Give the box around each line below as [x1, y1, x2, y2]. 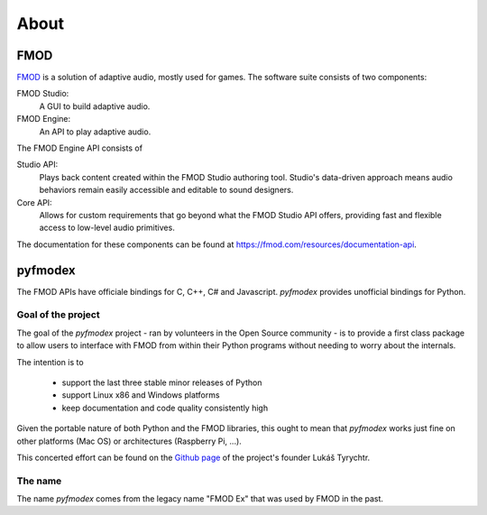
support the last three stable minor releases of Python [61, 377, 262, 388]
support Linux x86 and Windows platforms [61, 390, 220, 400]
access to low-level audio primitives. [39, 222, 175, 234]
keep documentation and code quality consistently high [61, 402, 269, 413]
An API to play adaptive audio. [39, 126, 152, 137]
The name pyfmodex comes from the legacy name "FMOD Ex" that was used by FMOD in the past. [16, 493, 383, 504]
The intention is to [16, 356, 85, 367]
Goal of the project [16, 308, 100, 321]
